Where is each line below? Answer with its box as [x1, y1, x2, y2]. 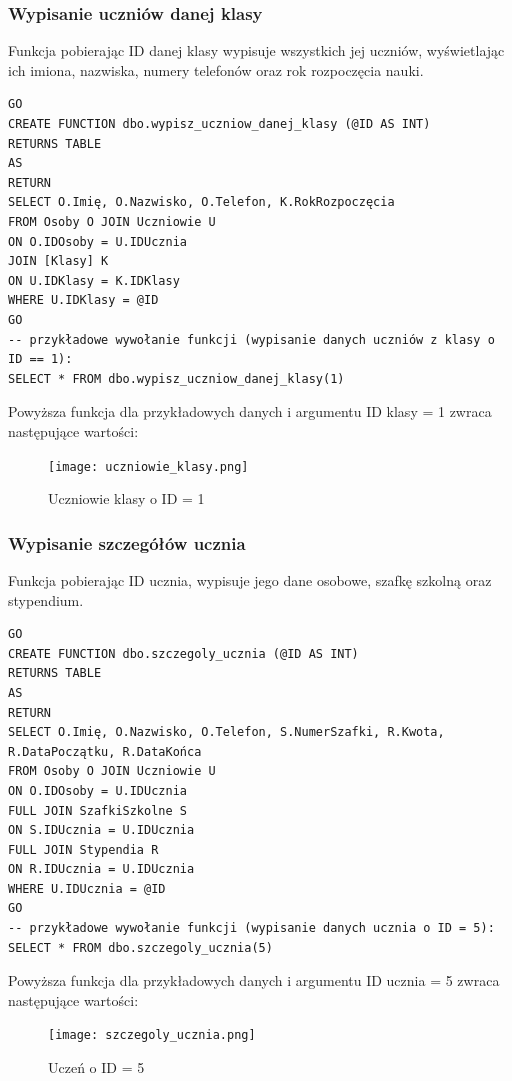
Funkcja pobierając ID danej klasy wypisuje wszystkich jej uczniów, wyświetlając [8, 40, 505, 61]
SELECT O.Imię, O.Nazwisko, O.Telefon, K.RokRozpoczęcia [8, 195, 395, 210]
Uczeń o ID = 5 [48, 1057, 145, 1078]
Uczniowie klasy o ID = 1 [48, 488, 205, 509]
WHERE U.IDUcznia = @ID [8, 881, 166, 896]
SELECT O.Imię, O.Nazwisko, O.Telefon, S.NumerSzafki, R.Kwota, [8, 725, 445, 740]
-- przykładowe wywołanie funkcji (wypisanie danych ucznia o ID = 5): [8, 921, 495, 936]
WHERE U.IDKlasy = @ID [8, 293, 159, 308]
